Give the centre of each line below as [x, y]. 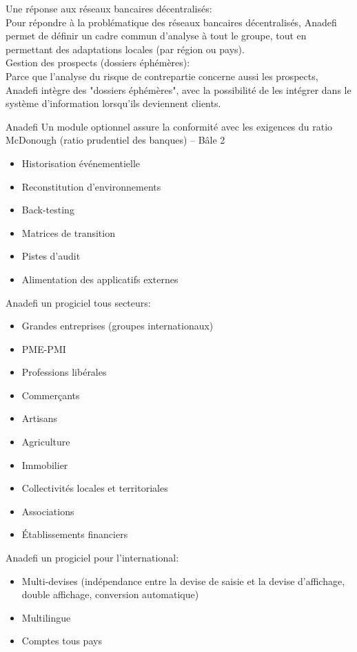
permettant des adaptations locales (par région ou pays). [125, 49]
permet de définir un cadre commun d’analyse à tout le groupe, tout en [156, 36]
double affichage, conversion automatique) [110, 594]
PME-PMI [44, 348]
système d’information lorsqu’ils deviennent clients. [113, 103]
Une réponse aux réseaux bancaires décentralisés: [109, 8]
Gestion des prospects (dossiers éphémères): [98, 63]
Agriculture [46, 442]
